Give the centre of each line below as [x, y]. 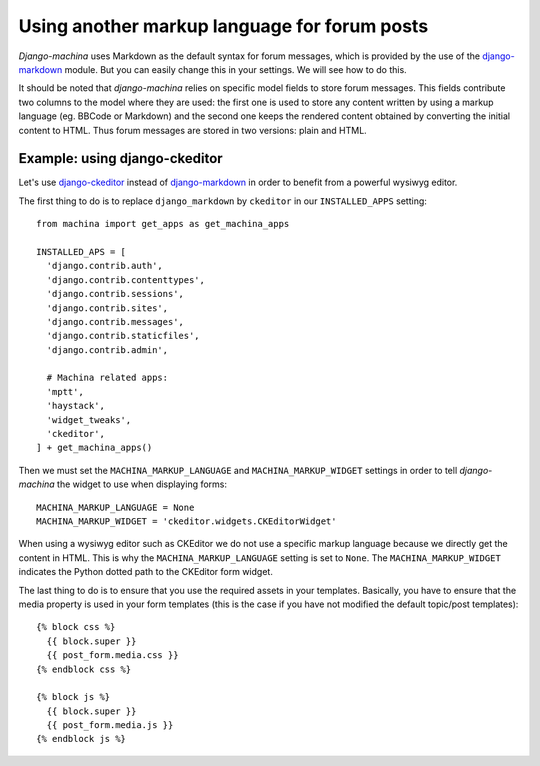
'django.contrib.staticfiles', [123, 336]
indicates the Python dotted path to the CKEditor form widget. [146, 572]
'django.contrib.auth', [105, 266]
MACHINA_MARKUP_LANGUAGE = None [115, 507]
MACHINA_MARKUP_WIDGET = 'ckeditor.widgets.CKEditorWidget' [186, 521]
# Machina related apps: [107, 378]
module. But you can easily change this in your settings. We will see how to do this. [235, 69]
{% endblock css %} [84, 669]
